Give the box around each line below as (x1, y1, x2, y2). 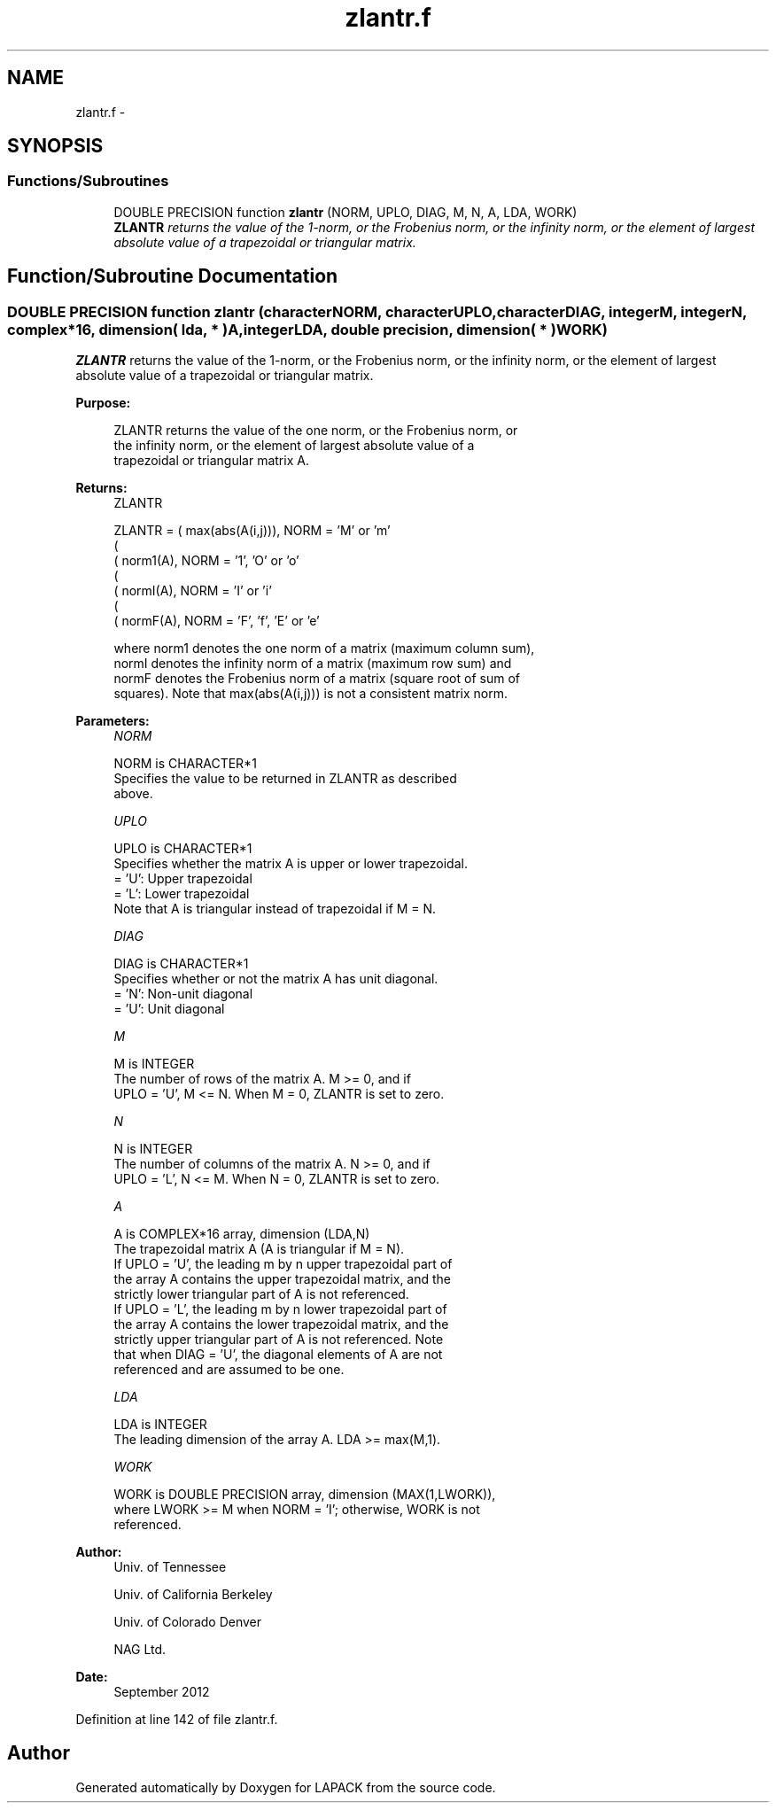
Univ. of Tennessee (113, 1559, 227, 1575)
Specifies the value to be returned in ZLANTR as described (113, 771, 457, 787)
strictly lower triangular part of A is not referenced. (113, 1286, 409, 1302)
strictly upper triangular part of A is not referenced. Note (113, 1332, 444, 1348)
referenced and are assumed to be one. (113, 1362, 345, 1378)
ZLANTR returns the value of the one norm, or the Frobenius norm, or (113, 423, 518, 439)
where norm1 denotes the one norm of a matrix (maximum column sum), (113, 641, 535, 656)
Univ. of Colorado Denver (113, 1614, 262, 1630)
